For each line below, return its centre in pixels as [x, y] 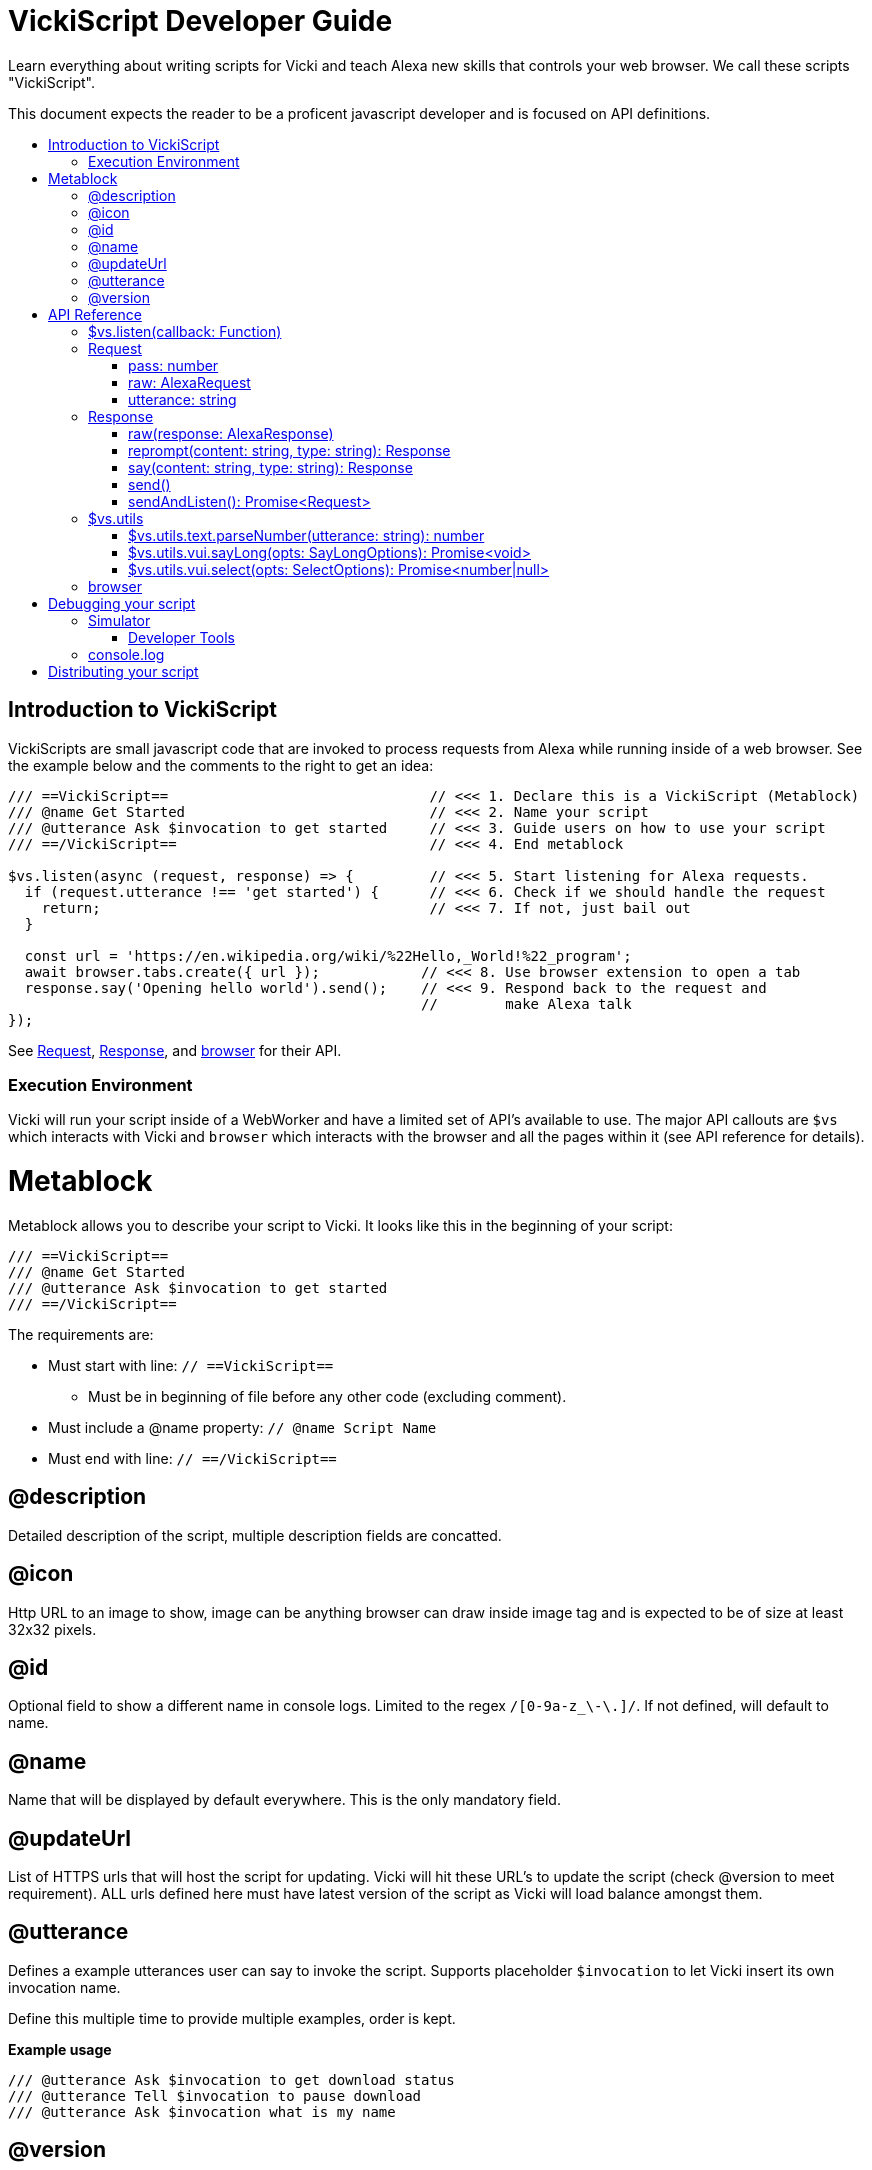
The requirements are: [81, 1334]
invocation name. [64, 1987]
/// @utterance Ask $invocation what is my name [202, 2111]
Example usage [60, 2049]
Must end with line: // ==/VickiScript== [192, 1458]
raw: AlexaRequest [189, 382]
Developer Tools [181, 637]
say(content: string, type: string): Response [270, 467]
